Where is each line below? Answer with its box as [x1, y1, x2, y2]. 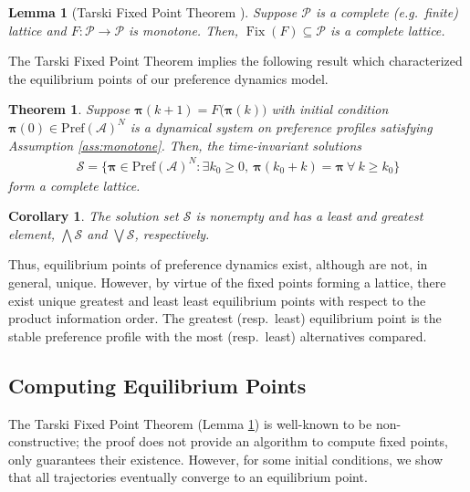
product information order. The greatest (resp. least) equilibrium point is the [8, 309, 442, 328]
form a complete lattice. [8, 175, 141, 194]
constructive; [8, 432, 79, 451]
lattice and [8, 20, 67, 39]
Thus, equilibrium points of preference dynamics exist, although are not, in [8, 255, 428, 274]
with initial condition [271, 99, 389, 119]
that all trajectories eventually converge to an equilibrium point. [8, 467, 368, 487]
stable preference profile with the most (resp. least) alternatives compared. [8, 326, 427, 345]
